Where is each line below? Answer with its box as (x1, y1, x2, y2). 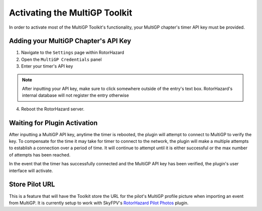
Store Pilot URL (9, 180, 55, 189)
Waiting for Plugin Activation (9, 119, 98, 127)
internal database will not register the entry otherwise (22, 92, 129, 98)
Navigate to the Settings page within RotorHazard (21, 50, 125, 55)
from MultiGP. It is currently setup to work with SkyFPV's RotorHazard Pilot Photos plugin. (9, 200, 189, 206)
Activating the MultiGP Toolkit (9, 7, 132, 18)
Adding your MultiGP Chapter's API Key (9, 37, 131, 45)
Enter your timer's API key (21, 63, 73, 69)
